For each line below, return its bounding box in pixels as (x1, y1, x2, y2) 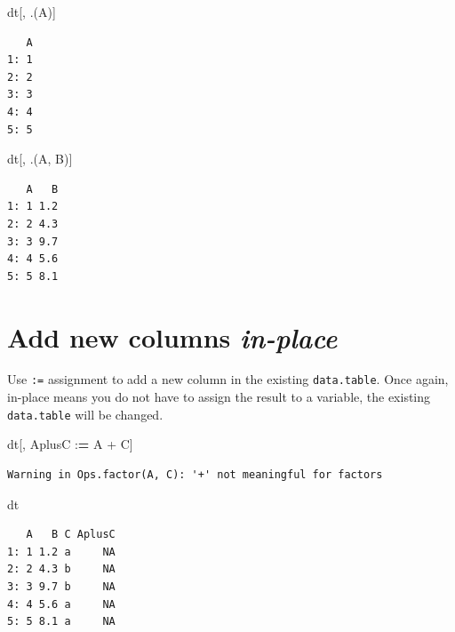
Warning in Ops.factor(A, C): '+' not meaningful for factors (7, 468, 383, 481)
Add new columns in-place (7, 318, 338, 356)
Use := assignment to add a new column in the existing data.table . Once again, (7, 370, 449, 388)
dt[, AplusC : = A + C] (7, 435, 133, 453)
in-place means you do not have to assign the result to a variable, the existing (7, 388, 431, 406)
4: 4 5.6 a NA (7, 597, 116, 611)
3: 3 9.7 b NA (7, 580, 116, 593)
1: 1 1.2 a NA (7, 545, 116, 558)
